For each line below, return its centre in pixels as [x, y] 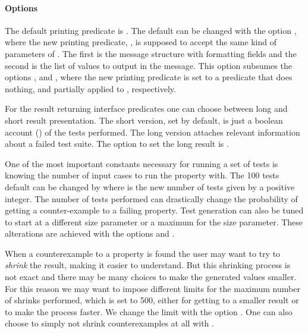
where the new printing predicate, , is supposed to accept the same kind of [141, 42]
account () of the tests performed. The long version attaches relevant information [153, 132]
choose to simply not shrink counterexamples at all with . [109, 323]
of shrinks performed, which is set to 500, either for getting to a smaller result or [152, 300]
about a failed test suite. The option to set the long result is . [117, 144]
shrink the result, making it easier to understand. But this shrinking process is [148, 265]
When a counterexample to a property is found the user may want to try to [143, 253]
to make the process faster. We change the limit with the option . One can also [149, 311]
